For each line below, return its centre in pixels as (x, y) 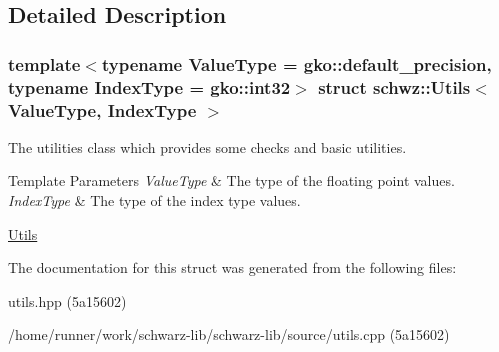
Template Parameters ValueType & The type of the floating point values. (231, 180)
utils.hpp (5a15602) (67, 300)
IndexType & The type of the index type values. (154, 200)
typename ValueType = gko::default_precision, (296, 63)
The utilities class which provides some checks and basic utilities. (207, 146)
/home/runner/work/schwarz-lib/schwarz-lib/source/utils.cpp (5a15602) (229, 334)
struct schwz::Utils (394, 86)
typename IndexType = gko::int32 (149, 86)
